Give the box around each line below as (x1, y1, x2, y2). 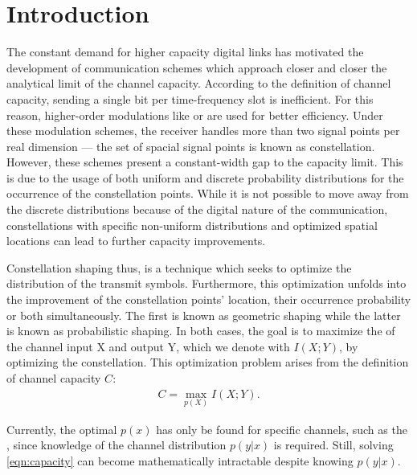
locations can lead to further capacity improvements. (6, 232, 266, 249)
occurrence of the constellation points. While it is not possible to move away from (6, 185, 409, 202)
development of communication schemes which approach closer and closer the (6, 59, 387, 76)
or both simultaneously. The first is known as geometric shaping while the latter (6, 306, 401, 323)
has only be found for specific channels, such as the (156, 420, 407, 437)
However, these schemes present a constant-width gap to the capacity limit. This (6, 154, 403, 170)
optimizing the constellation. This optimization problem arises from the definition (6, 354, 409, 371)
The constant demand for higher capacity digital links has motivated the (6, 43, 364, 60)
